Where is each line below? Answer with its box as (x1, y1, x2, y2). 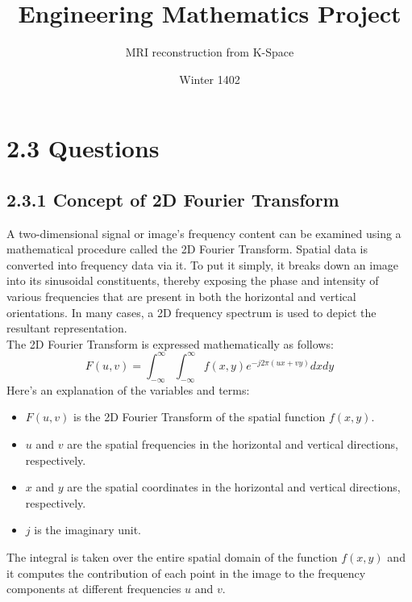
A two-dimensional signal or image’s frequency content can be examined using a (6, 224, 402, 241)
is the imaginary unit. (34, 521, 141, 538)
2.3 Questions (6, 132, 160, 165)
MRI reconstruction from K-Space (125, 44, 294, 61)
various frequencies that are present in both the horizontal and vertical (6, 288, 356, 305)
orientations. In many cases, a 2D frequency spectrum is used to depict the (6, 303, 377, 320)
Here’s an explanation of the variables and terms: (6, 381, 250, 398)
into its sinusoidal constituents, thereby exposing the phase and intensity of (6, 272, 379, 289)
